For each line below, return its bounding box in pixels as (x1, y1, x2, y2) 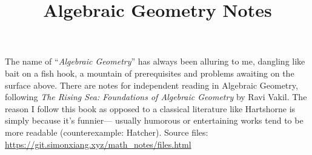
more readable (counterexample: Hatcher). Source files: (5, 125, 208, 138)
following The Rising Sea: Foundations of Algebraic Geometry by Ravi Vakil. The (5, 90, 307, 103)
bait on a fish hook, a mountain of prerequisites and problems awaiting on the (5, 66, 294, 79)
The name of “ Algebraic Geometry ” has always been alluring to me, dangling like (5, 55, 305, 68)
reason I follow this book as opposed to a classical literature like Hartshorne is (5, 102, 296, 115)
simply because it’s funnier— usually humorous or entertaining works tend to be (5, 114, 304, 127)
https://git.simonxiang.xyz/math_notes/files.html (5, 138, 191, 150)
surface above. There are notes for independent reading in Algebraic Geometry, (5, 78, 298, 91)
